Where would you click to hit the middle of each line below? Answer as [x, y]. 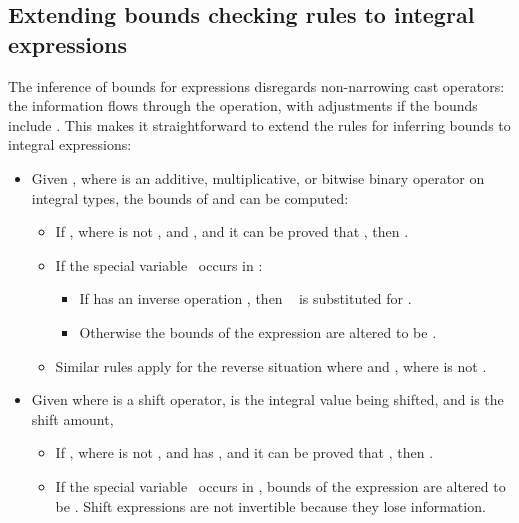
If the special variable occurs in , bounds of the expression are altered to [280, 485]
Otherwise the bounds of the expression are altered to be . [258, 331]
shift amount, [72, 418]
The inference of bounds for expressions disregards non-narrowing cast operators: [256, 85]
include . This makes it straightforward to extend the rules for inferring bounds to [259, 124]
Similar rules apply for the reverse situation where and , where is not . [271, 365]
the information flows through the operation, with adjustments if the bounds [243, 105]
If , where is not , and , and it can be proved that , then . [232, 231]
